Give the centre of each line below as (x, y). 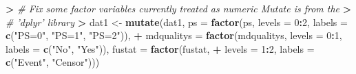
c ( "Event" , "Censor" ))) (53, 62)
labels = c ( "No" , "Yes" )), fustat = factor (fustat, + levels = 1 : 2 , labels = (160, 48)
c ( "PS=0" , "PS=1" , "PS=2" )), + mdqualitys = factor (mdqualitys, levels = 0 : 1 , (174, 35)
